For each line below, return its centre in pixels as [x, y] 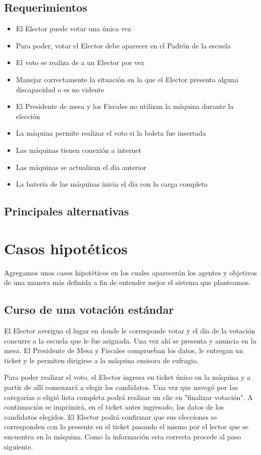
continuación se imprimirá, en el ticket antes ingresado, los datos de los [114, 407]
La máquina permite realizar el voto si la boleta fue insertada [111, 133]
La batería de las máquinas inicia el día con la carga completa [112, 184]
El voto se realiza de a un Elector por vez [80, 62]
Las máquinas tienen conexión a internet [79, 150]
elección [28, 116]
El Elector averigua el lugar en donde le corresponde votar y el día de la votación [130, 331]
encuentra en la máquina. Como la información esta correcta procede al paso [123, 436]
